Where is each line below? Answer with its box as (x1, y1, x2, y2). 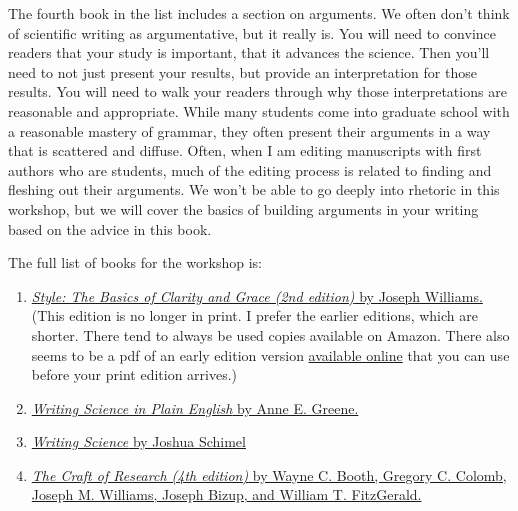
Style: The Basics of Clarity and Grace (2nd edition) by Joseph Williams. (31, 285, 483, 306)
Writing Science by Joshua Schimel (31, 431, 246, 452)
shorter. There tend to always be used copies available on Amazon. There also (31, 324, 510, 345)
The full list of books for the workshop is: (8, 252, 262, 273)
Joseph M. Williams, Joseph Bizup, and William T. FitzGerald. (31, 484, 422, 505)
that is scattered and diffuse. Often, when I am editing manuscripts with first (8, 140, 482, 161)
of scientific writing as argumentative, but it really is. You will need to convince (8, 22, 497, 43)
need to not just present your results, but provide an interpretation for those (8, 61, 477, 82)
